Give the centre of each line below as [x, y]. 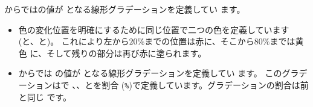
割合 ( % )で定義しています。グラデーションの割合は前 [205, 84]
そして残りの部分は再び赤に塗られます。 [127, 53]
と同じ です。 [45, 96]
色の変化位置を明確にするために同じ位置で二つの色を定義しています [154, 29]
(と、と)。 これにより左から [74, 41]
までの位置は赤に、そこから [199, 41]
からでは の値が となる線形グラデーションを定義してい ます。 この [150, 73]
